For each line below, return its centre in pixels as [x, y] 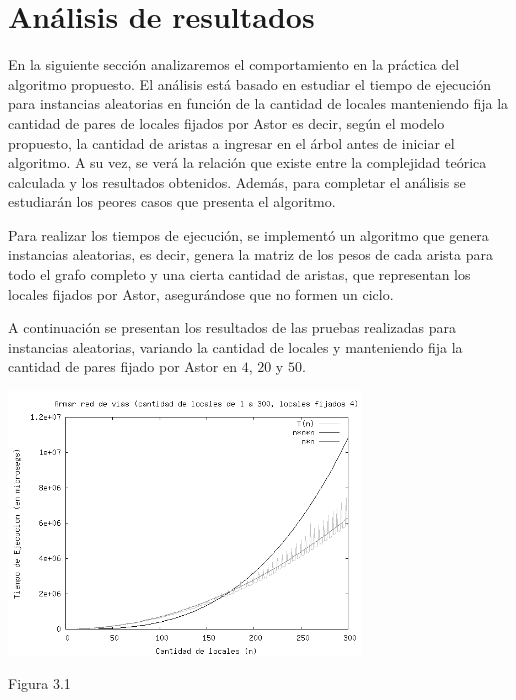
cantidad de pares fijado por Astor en [122, 366]
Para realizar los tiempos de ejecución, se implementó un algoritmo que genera [248, 234]
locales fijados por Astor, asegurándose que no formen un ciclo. [201, 293]
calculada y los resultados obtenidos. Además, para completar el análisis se [237, 181]
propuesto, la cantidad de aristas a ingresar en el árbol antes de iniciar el [231, 142]
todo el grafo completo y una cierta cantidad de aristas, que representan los [239, 274]
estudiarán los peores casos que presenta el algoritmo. [172, 201]
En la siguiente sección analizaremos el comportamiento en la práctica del [234, 64]
